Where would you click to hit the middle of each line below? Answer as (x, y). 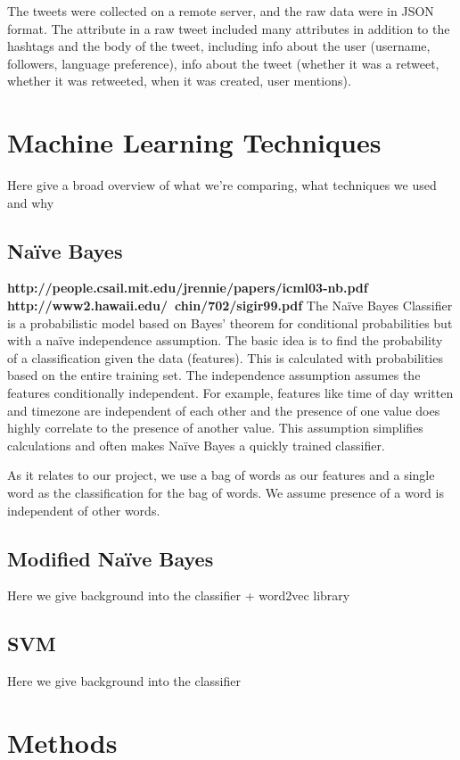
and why (31, 202)
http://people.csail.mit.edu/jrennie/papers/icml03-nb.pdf (188, 288)
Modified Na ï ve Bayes (111, 558)
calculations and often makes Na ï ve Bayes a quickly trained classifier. (196, 445)
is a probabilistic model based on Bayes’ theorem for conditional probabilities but (230, 322)
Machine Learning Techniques (194, 142)
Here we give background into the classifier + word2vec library (179, 595)
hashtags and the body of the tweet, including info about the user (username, (219, 46)
